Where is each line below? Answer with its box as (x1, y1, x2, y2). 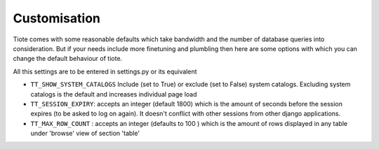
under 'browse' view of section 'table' (30, 129, 140, 138)
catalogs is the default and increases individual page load (30, 90, 197, 98)
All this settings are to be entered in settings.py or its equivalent (13, 67, 197, 76)
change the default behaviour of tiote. (13, 55, 123, 63)
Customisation (13, 10, 101, 26)
